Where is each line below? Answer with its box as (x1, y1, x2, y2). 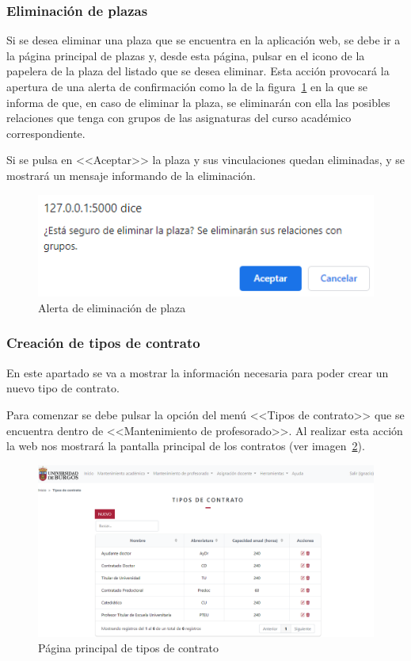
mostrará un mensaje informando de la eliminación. (6, 166, 256, 183)
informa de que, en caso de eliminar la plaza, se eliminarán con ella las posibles (6, 94, 390, 110)
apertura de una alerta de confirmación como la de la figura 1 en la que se (6, 78, 368, 94)
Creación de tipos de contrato (6, 333, 200, 353)
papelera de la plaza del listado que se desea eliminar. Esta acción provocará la (6, 63, 390, 79)
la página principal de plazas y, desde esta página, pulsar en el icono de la (6, 47, 365, 63)
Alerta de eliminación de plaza (38, 299, 186, 315)
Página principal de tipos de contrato (38, 640, 219, 656)
